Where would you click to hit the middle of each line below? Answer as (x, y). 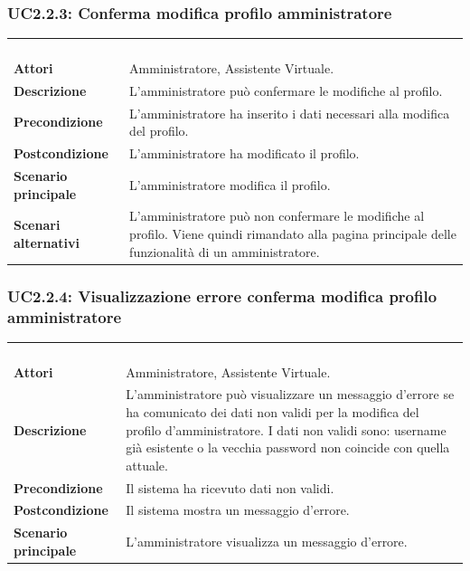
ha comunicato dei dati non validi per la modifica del (273, 411)
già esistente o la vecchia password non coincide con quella (288, 447)
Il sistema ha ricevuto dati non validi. (230, 487)
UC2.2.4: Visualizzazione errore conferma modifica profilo (222, 295)
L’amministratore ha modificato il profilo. (244, 153)
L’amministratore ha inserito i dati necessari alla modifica (290, 113)
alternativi (47, 242)
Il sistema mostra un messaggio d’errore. (238, 510)
